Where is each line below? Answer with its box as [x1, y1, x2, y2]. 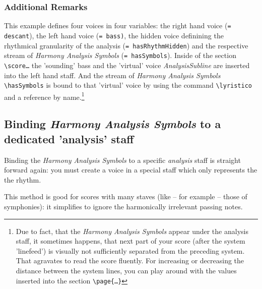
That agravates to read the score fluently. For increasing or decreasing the [16, 255, 244, 266]
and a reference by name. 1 [4, 90, 85, 102]
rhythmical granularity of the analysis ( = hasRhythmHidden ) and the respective [4, 40, 248, 50]
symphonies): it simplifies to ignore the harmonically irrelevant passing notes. [4, 201, 243, 211]
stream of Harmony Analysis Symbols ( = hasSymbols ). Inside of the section [4, 50, 236, 61]
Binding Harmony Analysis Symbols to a [4, 116, 221, 132]
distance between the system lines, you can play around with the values [16, 265, 237, 275]
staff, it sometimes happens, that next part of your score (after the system [16, 236, 245, 246]
